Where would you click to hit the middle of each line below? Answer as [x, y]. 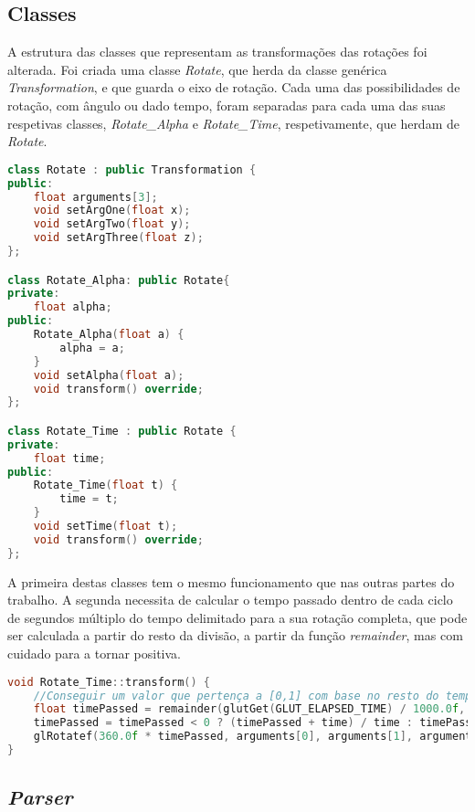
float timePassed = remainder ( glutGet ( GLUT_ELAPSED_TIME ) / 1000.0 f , [249, 709]
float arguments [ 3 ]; [95, 197]
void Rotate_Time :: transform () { [109, 682]
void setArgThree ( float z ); [118, 238]
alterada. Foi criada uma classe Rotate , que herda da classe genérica [197, 69]
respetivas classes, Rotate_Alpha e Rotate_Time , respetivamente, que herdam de [233, 123]
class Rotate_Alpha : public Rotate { [119, 280]
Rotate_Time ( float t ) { [106, 485]
